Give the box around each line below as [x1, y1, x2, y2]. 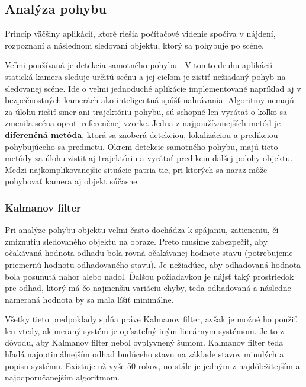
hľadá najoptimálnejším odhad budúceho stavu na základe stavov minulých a [5, 348, 284, 360]
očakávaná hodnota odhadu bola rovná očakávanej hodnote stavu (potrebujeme [5, 247, 293, 259]
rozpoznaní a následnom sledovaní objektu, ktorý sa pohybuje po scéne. [5, 39, 264, 51]
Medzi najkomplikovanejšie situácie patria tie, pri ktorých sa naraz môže [5, 163, 268, 175]
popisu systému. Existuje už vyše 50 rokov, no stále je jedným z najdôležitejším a [5, 359, 300, 372]
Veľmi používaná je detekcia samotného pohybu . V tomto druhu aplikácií [5, 59, 273, 71]
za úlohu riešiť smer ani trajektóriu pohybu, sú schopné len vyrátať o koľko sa [5, 105, 287, 117]
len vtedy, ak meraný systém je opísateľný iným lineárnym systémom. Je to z [5, 324, 284, 337]
